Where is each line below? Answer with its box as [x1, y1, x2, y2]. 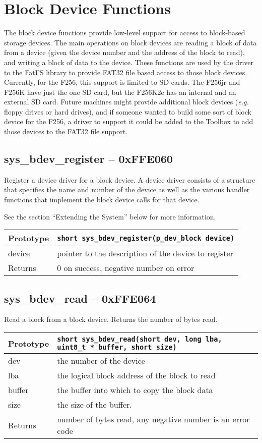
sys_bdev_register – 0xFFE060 [4, 151, 173, 167]
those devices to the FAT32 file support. [4, 126, 128, 137]
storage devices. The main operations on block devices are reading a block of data [4, 37, 257, 47]
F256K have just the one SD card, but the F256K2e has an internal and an [4, 86, 236, 97]
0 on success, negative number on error [57, 262, 194, 274]
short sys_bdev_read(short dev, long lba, [57, 335, 222, 344]
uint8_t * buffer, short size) [57, 343, 177, 352]
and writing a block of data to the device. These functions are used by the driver [4, 57, 254, 67]
